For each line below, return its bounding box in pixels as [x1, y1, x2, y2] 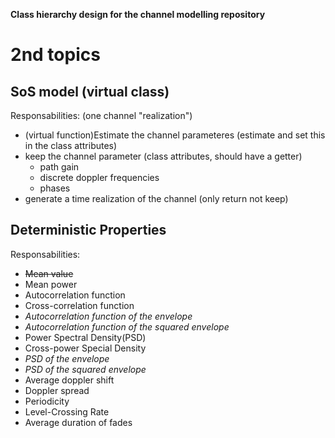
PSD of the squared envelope [24, 363, 147, 375]
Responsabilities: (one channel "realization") [10, 110, 193, 121]
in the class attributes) [24, 140, 118, 151]
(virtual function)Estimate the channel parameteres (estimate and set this [24, 129, 326, 141]
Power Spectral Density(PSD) [24, 331, 147, 343]
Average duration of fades [24, 416, 133, 428]
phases [39, 182, 71, 194]
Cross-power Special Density [24, 342, 147, 354]
